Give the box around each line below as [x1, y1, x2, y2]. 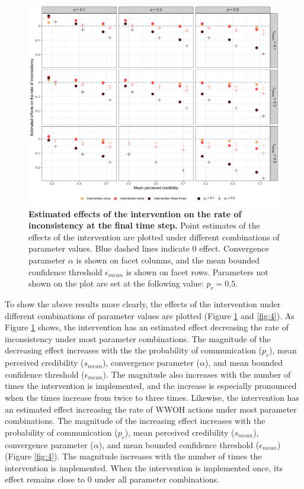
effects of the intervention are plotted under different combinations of [28, 230, 280, 243]
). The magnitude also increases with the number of [103, 368, 291, 380]
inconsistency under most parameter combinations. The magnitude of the [5, 332, 271, 345]
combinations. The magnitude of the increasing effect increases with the [5, 414, 265, 427]
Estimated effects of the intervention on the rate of [28, 207, 242, 220]
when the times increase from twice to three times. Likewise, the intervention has [5, 391, 299, 404]
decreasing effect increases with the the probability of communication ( [5, 344, 262, 356]
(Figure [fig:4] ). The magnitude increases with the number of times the [5, 450, 262, 462]
